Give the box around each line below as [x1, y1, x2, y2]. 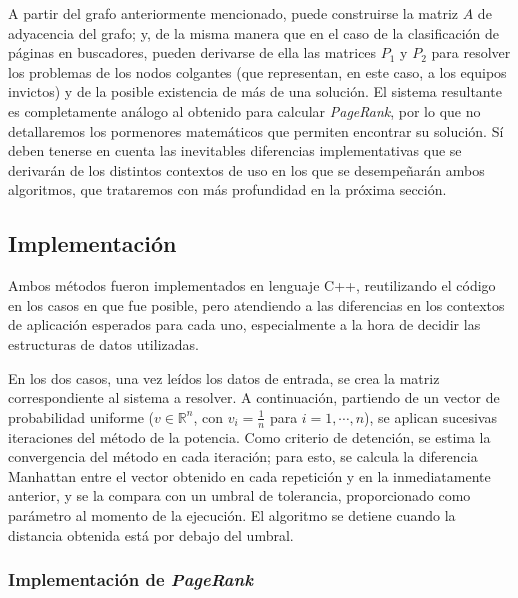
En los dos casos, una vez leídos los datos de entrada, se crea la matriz [8, 367, 440, 388]
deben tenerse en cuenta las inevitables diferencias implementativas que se [8, 140, 462, 161]
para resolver [431, 42, 511, 63]
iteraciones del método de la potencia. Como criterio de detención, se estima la [8, 426, 491, 447]
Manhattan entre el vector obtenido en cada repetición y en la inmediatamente [8, 465, 491, 486]
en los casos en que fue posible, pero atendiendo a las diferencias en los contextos [8, 294, 505, 315]
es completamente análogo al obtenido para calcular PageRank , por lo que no [8, 100, 481, 121]
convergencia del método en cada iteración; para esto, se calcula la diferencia [8, 446, 478, 467]
